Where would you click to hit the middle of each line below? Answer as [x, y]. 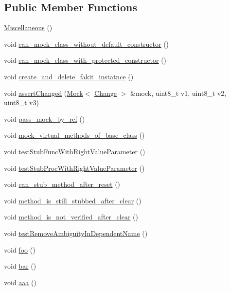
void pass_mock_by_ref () [44, 118]
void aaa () [20, 282]
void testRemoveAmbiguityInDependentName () [76, 233]
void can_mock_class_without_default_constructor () [87, 44]
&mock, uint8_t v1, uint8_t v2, [178, 93]
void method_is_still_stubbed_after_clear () [73, 200]
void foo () [20, 249]
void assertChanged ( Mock [44, 93]
